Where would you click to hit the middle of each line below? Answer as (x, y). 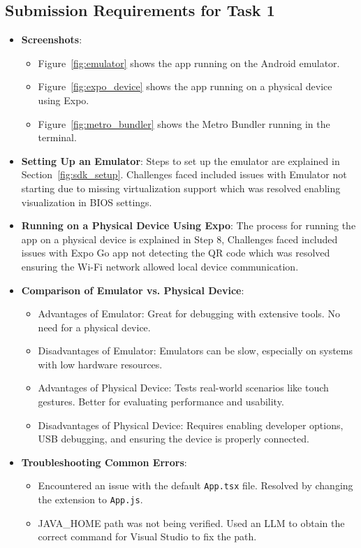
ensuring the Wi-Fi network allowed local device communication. (160, 266)
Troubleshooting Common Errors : (104, 462)
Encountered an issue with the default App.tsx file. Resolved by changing (196, 485)
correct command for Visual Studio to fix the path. (147, 536)
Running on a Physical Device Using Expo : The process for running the (189, 225)
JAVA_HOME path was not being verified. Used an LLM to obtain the (191, 522)
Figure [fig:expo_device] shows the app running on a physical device (185, 86)
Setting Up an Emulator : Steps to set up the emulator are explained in (180, 160)
